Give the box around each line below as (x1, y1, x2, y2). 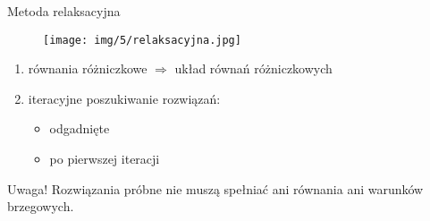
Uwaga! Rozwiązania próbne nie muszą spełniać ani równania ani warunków (7, 179, 424, 198)
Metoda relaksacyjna (7, 2, 121, 20)
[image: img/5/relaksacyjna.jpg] (43, 33, 241, 47)
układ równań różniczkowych (174, 59, 333, 78)
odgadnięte (49, 119, 110, 138)
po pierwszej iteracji (49, 149, 160, 168)
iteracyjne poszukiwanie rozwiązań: (28, 89, 221, 107)
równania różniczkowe (28, 59, 148, 78)
